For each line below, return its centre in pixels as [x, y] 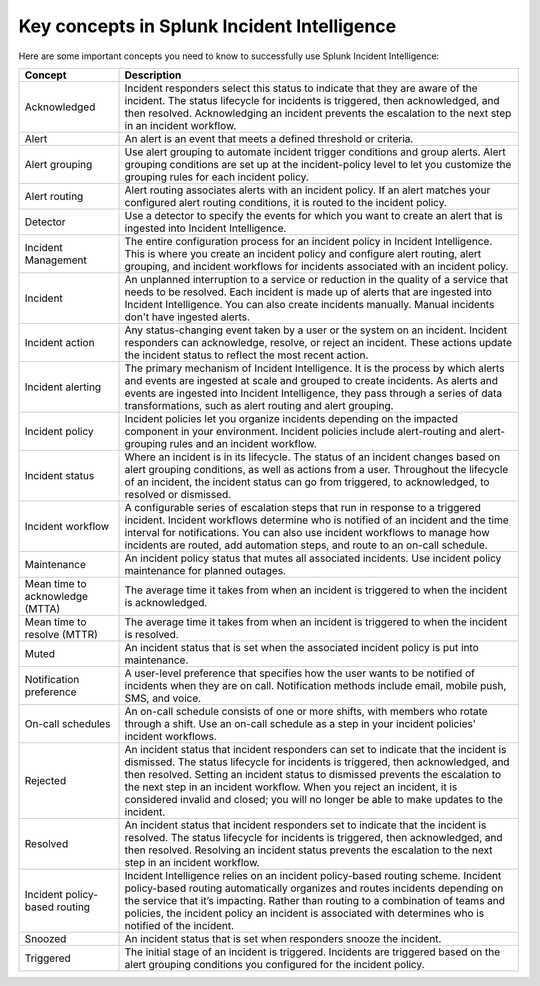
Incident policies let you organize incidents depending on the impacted [291, 418]
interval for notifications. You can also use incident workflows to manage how [307, 532]
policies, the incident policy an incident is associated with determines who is [304, 913]
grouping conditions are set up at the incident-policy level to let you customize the [318, 164]
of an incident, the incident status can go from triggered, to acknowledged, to [307, 482]
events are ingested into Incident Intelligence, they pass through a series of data [313, 393]
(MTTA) [42, 608]
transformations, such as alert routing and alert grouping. [259, 405]
